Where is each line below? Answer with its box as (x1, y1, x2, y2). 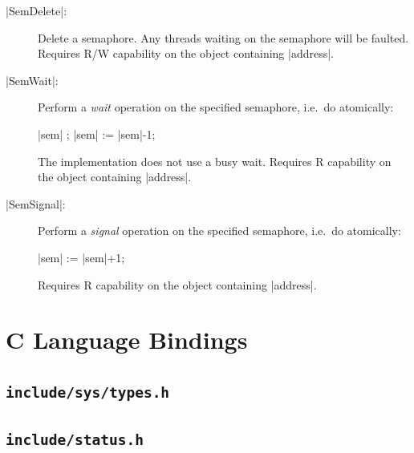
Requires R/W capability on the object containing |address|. (38, 45, 334, 62)
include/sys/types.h (6, 383, 170, 401)
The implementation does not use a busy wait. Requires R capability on (38, 152, 392, 169)
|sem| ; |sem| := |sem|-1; (38, 125, 156, 142)
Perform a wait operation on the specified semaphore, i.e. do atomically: (38, 99, 394, 115)
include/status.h (6, 431, 144, 449)
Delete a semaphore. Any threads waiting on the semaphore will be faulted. (38, 29, 409, 46)
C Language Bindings (6, 323, 248, 356)
